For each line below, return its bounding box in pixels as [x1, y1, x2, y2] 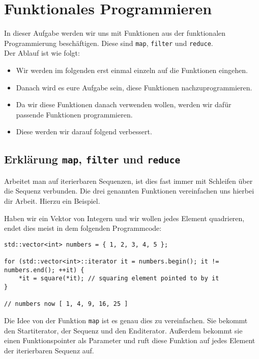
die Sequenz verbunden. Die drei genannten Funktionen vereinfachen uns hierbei [4, 185, 254, 196]
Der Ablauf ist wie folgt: [4, 47, 80, 58]
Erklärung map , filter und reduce [4, 151, 181, 167]
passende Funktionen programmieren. [16, 109, 133, 119]
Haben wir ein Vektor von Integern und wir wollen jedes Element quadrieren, [4, 212, 245, 223]
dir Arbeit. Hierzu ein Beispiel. [4, 195, 100, 206]
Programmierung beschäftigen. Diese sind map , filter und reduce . [4, 37, 213, 48]
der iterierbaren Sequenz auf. [4, 345, 94, 355]
